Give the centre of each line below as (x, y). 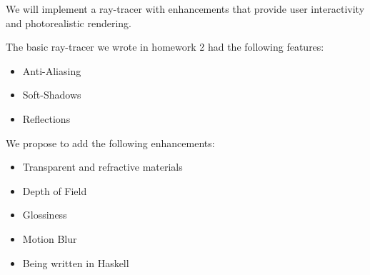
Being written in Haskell (76, 262)
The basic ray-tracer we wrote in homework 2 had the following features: (165, 47)
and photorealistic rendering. (69, 22)
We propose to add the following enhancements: (110, 142)
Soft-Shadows (52, 95)
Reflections (46, 118)
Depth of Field (55, 190)
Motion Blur (50, 238)
